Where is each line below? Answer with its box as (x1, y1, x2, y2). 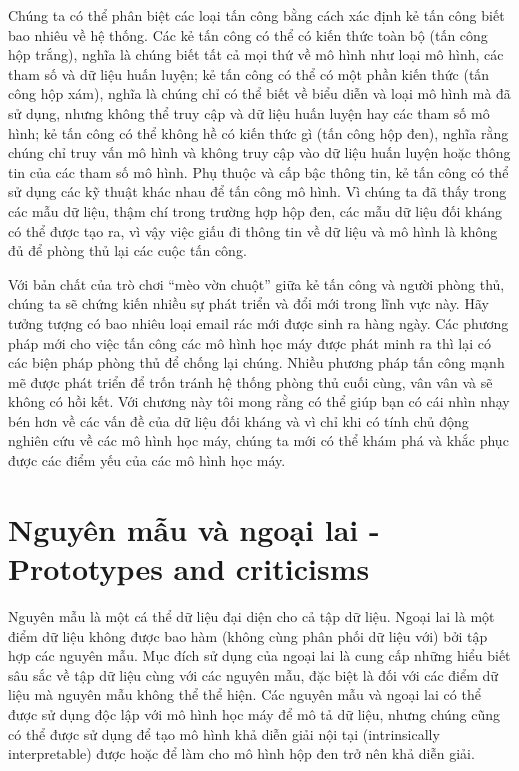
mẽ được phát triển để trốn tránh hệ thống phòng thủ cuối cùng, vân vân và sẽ (8, 371, 493, 392)
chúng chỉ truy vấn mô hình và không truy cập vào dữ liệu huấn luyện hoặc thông (8, 142, 511, 163)
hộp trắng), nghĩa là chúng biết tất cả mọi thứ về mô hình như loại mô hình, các (8, 44, 504, 65)
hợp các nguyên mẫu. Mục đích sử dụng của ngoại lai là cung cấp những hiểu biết (8, 645, 511, 666)
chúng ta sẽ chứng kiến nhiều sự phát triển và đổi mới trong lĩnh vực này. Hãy (8, 293, 489, 314)
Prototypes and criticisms (8, 548, 370, 589)
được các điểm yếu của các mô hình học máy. (8, 450, 286, 471)
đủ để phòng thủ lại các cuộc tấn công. (8, 240, 247, 261)
